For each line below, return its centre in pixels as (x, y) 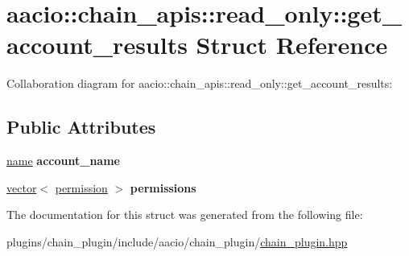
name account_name (63, 161)
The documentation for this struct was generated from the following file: (185, 215)
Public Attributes (81, 127)
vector (22, 187)
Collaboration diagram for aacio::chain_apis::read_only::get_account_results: (200, 83)
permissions (163, 187)
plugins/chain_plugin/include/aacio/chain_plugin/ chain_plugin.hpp (177, 241)
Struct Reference (292, 45)
